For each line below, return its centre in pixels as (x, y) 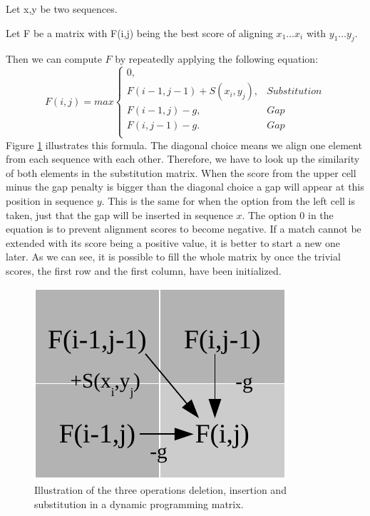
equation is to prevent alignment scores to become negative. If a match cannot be (184, 229)
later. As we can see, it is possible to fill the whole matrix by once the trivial (173, 257)
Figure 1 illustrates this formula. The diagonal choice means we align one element (184, 145)
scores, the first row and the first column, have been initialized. (144, 270)
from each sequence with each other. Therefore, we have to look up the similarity (183, 159)
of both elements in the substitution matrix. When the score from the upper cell (181, 172)
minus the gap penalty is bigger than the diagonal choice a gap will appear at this (185, 187)
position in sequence (50, 201)
